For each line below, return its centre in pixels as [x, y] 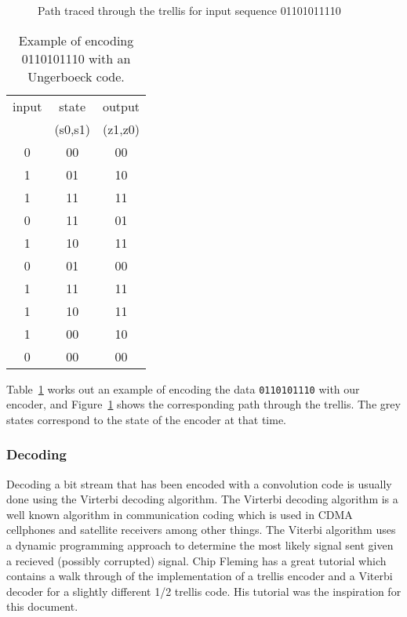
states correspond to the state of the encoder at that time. [146, 419]
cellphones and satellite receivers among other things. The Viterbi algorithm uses [201, 530]
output [121, 106]
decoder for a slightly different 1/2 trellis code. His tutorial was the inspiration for [204, 591]
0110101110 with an [76, 58]
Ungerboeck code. [76, 76]
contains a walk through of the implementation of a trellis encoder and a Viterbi [200, 576]
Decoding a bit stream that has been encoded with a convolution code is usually [199, 483]
